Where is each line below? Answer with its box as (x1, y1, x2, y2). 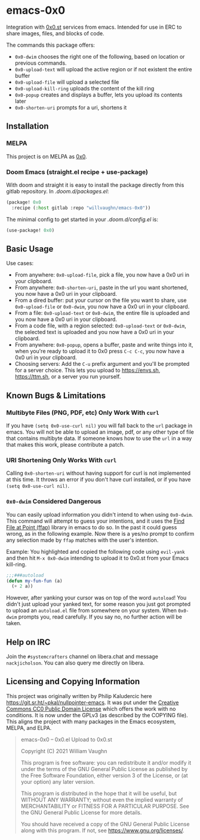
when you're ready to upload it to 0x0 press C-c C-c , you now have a (14, 348, 185, 355)
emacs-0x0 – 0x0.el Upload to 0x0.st (20, 736, 112, 743)
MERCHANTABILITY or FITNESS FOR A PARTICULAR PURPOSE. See (20, 802, 189, 809)
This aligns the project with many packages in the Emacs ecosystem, (6, 718, 176, 725)
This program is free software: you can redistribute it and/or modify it (20, 759, 192, 766)
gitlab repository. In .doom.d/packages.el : (6, 187, 109, 195)
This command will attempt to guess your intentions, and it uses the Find (6, 517, 185, 524)
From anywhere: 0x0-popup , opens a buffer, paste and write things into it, (14, 341, 193, 348)
